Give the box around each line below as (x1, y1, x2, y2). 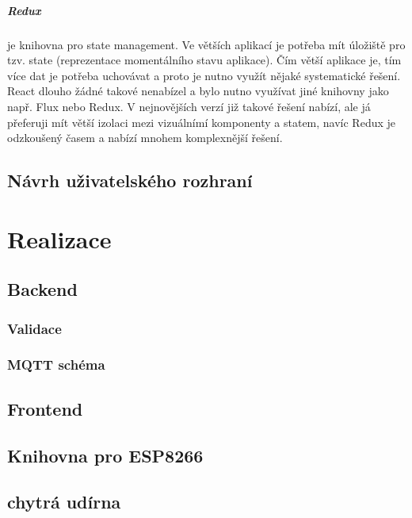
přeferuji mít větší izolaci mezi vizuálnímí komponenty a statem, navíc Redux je (7, 113, 396, 130)
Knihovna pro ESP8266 (7, 443, 204, 467)
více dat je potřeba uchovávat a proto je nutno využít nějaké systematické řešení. (7, 67, 401, 83)
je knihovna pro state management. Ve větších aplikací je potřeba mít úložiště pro (7, 36, 406, 52)
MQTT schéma (7, 355, 105, 374)
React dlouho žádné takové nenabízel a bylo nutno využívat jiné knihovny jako (7, 82, 389, 99)
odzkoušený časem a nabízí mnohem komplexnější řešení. (7, 129, 283, 146)
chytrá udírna (7, 489, 121, 514)
